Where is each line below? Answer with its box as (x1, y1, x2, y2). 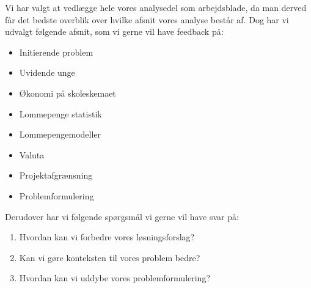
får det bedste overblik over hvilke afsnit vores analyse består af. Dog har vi (5, 13, 289, 26)
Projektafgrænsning (19, 169, 93, 182)
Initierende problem (19, 45, 93, 58)
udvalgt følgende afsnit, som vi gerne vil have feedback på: (5, 25, 224, 38)
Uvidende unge (19, 66, 75, 79)
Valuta (19, 148, 45, 161)
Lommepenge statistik (19, 107, 102, 120)
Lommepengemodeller (19, 128, 101, 141)
